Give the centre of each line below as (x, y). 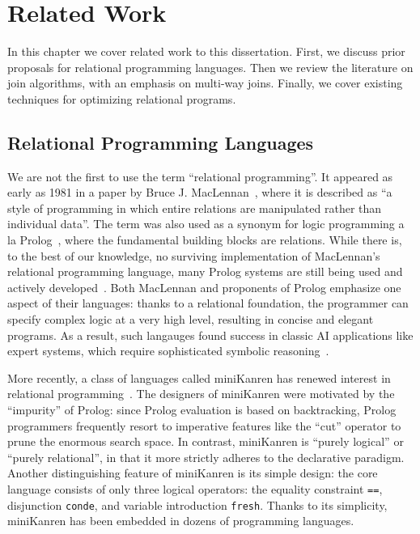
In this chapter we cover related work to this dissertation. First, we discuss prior (206, 51)
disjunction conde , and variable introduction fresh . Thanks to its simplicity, (197, 504)
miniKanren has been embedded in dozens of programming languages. (181, 521)
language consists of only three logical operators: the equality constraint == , (195, 488)
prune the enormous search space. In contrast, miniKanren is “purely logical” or (206, 441)
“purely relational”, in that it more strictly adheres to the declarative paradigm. (206, 457)
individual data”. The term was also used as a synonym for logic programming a (206, 224)
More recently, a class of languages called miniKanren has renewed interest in (199, 377)
